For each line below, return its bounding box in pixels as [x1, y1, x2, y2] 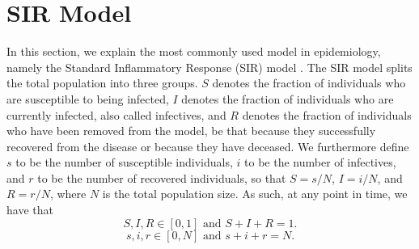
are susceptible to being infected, [6, 90, 169, 107]
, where [49, 185, 87, 202]
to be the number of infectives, [244, 154, 396, 171]
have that [6, 201, 53, 218]
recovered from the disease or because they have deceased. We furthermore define [6, 137, 409, 154]
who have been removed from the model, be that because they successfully [6, 122, 376, 139]
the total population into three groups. [6, 74, 198, 91]
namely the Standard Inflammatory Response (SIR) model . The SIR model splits [6, 58, 413, 75]
